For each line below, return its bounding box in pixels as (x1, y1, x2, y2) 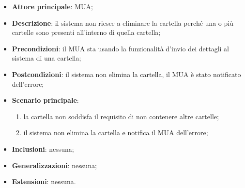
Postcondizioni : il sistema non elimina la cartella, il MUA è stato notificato (12, 69, 241, 79)
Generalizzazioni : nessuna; (12, 160, 97, 170)
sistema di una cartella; (12, 53, 81, 63)
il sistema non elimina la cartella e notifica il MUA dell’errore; (23, 127, 208, 138)
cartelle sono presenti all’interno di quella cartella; (12, 27, 161, 37)
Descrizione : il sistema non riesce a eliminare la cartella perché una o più (12, 17, 233, 28)
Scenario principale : (12, 95, 79, 105)
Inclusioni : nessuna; (12, 143, 74, 154)
